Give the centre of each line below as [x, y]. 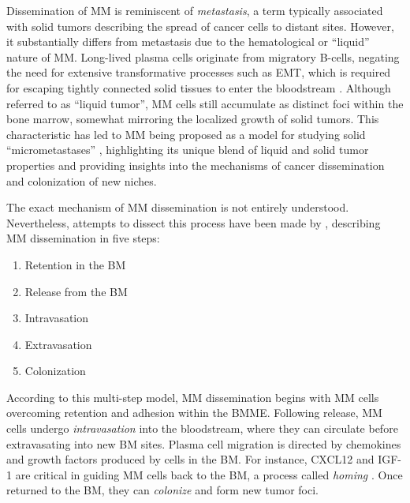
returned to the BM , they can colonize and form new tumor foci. [162, 490]
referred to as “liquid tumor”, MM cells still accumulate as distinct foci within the [205, 103]
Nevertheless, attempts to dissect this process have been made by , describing [194, 222]
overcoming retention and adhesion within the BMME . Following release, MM [194, 413]
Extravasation [58, 344]
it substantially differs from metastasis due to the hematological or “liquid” [188, 41]
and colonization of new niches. [82, 180]
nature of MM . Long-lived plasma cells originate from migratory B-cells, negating [203, 56]
